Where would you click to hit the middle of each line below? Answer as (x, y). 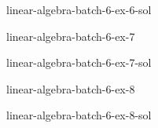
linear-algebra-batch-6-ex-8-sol (79, 115)
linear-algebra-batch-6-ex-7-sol (79, 62)
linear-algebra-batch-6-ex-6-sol (79, 9)
